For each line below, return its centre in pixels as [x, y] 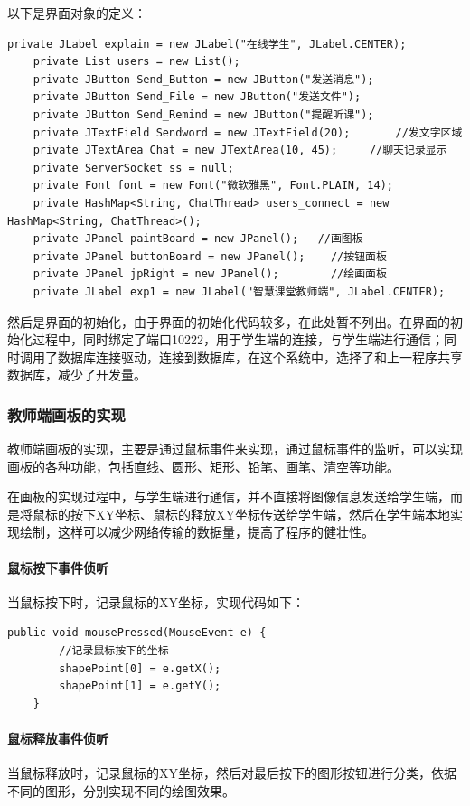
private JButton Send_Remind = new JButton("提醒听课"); [203, 114]
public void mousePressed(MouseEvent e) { [137, 633]
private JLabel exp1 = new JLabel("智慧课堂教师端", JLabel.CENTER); [239, 291]
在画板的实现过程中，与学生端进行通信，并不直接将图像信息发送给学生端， [229, 497]
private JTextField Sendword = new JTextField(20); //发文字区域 [248, 132]
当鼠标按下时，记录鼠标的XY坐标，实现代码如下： [156, 601]
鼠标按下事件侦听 [58, 567]
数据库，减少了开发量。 [77, 375]
